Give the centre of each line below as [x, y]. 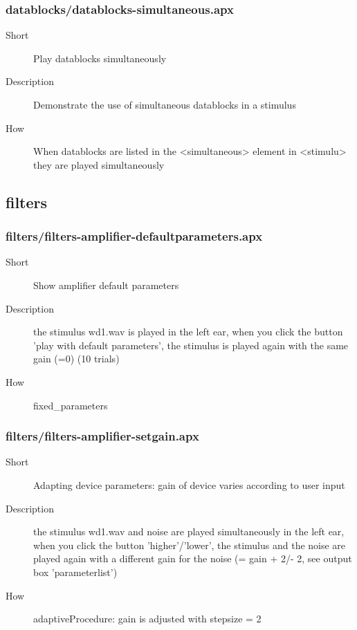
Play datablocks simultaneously [100, 58]
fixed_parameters [71, 405]
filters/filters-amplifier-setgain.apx [102, 436]
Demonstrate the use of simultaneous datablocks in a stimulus [165, 104]
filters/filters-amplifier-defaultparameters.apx [134, 236]
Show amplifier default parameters [106, 285]
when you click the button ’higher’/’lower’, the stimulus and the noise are [190, 545]
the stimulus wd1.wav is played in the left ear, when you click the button [188, 332]
